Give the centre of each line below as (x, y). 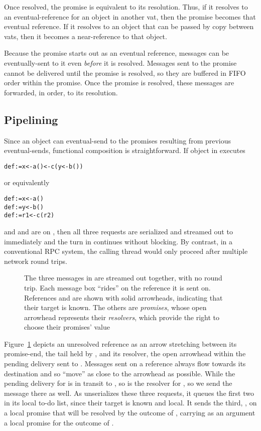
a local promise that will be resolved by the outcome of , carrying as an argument (130, 413)
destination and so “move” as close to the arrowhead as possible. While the (120, 373)
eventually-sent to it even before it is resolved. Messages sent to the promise (120, 62)
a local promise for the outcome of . (59, 422)
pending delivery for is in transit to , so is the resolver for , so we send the (118, 383)
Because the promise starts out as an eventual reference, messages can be (117, 53)
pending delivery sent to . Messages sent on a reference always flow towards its (125, 364)
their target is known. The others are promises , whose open (115, 307)
